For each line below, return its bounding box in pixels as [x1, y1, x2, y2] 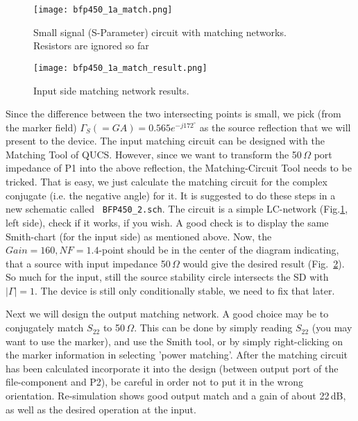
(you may [312, 320, 352, 335]
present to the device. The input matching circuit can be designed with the [6, 133, 325, 148]
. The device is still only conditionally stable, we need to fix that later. [35, 283, 335, 297]
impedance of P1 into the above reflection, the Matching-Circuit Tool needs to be [6, 160, 352, 175]
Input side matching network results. [33, 83, 189, 97]
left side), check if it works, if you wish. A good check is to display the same [6, 215, 329, 229]
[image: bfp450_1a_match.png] [33, 5, 173, 15]
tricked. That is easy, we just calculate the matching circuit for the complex [6, 174, 327, 189]
